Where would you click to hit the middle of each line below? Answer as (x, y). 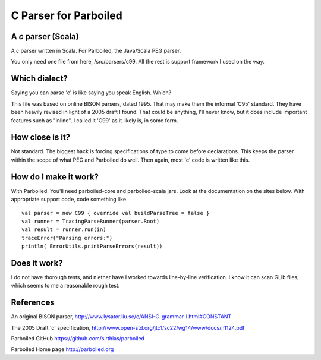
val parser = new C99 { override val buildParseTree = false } (116, 213)
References (33, 303)
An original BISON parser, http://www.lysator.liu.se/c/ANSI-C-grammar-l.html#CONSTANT (121, 317)
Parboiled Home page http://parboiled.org (62, 349)
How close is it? (41, 138)
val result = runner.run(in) (64, 230)
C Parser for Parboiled (67, 15)
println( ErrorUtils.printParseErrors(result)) (92, 246)
